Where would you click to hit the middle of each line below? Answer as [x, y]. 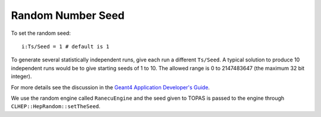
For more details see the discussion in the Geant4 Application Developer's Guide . [111, 87]
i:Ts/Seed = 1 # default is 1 [66, 46]
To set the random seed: [41, 33]
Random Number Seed [68, 15]
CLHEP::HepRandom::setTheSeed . [56, 106]
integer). [21, 76]
